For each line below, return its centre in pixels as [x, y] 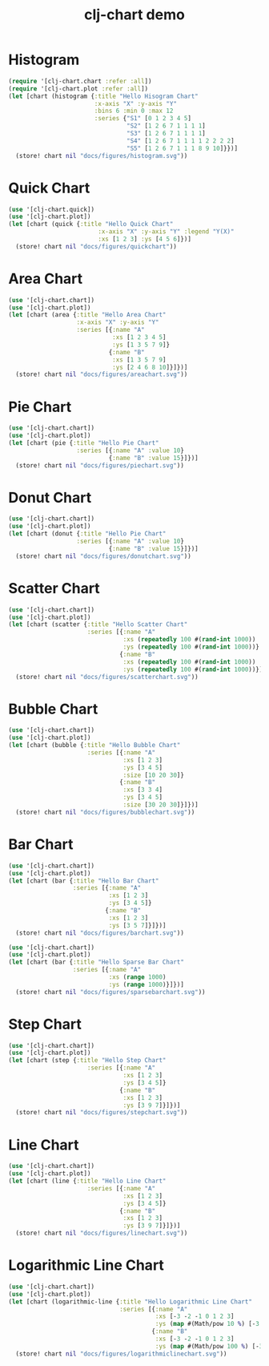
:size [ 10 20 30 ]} [153, 775]
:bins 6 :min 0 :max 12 [134, 111]
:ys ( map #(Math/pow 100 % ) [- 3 [209, 1346]
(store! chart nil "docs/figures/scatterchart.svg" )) [107, 677]
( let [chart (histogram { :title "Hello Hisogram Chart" [103, 96]
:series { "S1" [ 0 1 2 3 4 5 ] [143, 119]
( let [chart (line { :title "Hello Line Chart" [87, 1181]
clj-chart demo [134, 15]
